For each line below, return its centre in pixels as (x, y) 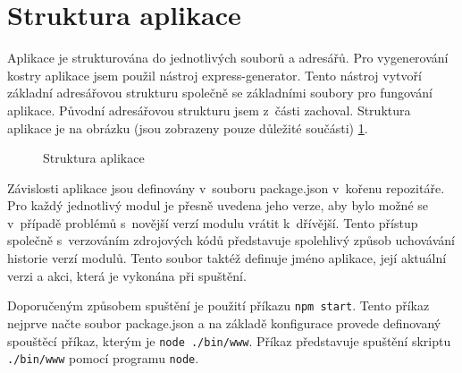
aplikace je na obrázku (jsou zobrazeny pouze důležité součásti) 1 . (188, 127)
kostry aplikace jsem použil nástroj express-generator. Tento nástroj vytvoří (214, 75)
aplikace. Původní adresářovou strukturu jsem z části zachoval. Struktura (209, 110)
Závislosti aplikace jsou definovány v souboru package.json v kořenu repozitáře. (226, 187)
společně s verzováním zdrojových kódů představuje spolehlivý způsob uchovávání (231, 240)
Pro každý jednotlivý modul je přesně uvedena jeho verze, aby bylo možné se (218, 205)
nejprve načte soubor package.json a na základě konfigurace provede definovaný (224, 322)
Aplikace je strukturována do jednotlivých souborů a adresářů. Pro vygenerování (228, 58)
